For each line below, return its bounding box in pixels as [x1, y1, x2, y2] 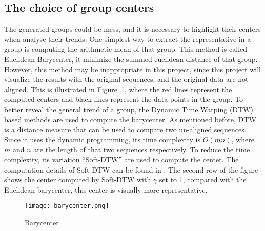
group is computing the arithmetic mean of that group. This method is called [4, 44, 248, 54]
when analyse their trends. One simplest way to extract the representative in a [4, 33, 251, 44]
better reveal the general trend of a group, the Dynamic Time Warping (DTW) [4, 103, 253, 114]
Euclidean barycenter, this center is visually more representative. [4, 184, 208, 195]
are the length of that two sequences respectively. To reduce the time [33, 144, 250, 155]
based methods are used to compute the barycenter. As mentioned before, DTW [4, 114, 256, 124]
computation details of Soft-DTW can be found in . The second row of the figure [4, 164, 258, 175]
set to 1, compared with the [159, 174, 247, 185]
